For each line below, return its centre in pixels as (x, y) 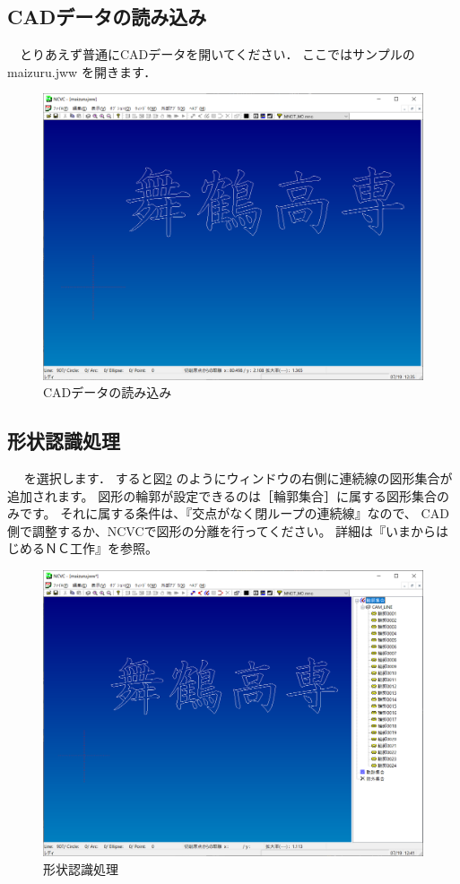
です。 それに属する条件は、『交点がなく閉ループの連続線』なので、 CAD (234, 513)
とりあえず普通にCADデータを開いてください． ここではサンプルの (217, 54)
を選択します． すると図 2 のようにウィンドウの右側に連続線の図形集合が (238, 478)
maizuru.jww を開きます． (82, 71)
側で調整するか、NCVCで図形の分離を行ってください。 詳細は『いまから (222, 530)
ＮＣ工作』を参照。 (101, 548)
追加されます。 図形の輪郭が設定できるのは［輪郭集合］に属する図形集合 (222, 495)
